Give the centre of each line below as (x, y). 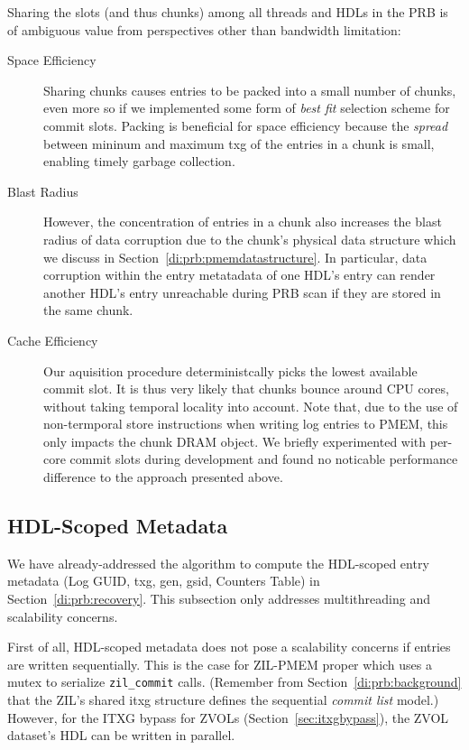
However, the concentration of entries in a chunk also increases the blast (243, 222)
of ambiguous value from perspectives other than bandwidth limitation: (204, 29)
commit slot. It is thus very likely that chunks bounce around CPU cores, (246, 389)
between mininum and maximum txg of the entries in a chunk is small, (239, 143)
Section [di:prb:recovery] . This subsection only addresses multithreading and (219, 599)
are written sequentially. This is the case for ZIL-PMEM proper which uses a (220, 664)
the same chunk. (88, 310)
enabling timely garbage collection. (139, 161)
